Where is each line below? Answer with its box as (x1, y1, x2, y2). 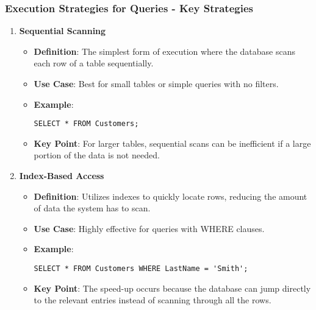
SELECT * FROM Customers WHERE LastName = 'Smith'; (34, 264, 248, 273)
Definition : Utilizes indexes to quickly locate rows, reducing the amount (34, 189, 307, 202)
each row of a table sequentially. (34, 57, 154, 69)
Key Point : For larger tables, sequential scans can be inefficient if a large (34, 136, 311, 149)
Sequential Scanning (19, 24, 106, 37)
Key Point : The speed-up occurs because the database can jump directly (34, 281, 311, 294)
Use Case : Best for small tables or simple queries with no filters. (34, 77, 279, 90)
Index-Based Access (19, 169, 104, 182)
